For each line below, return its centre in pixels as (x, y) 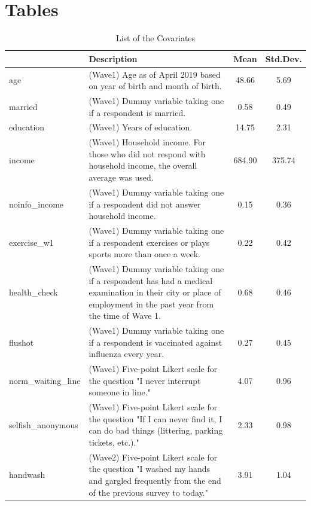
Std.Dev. (283, 58)
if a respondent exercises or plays (149, 242)
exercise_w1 (31, 242)
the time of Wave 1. (125, 316)
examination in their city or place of (155, 292)
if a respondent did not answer (145, 204)
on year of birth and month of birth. (155, 86)
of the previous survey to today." (148, 492)
